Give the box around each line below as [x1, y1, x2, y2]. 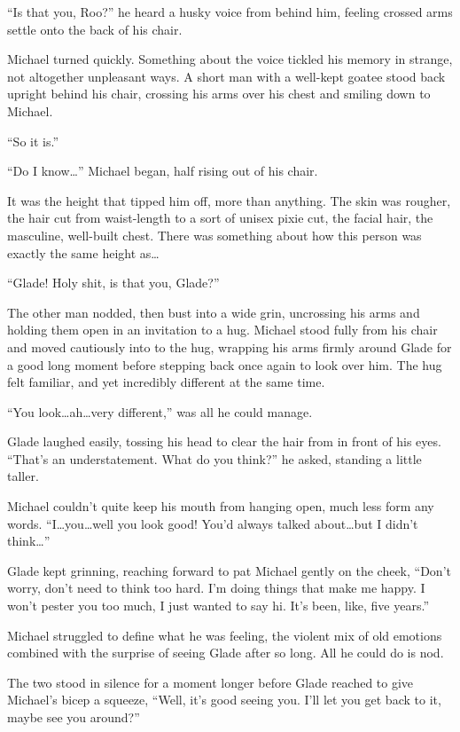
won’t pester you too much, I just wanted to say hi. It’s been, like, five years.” [7, 596, 430, 615]
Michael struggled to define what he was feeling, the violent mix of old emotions [7, 626, 442, 644]
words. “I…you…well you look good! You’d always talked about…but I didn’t [7, 514, 418, 532]
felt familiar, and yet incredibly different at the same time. [7, 373, 325, 391]
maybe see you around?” [7, 708, 140, 726]
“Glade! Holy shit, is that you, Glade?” [7, 273, 220, 292]
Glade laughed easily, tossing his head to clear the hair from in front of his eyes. [7, 432, 441, 451]
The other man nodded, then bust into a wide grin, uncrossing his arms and [7, 303, 420, 321]
